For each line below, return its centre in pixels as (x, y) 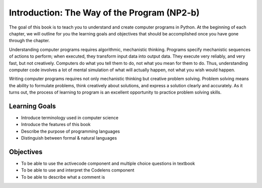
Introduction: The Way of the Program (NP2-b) (104, 13)
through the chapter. (30, 41)
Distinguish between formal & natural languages (69, 138)
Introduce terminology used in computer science (70, 117)
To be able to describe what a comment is (63, 177)
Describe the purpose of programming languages (71, 131)
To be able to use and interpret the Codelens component (78, 170)
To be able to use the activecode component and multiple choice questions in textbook (108, 164)
